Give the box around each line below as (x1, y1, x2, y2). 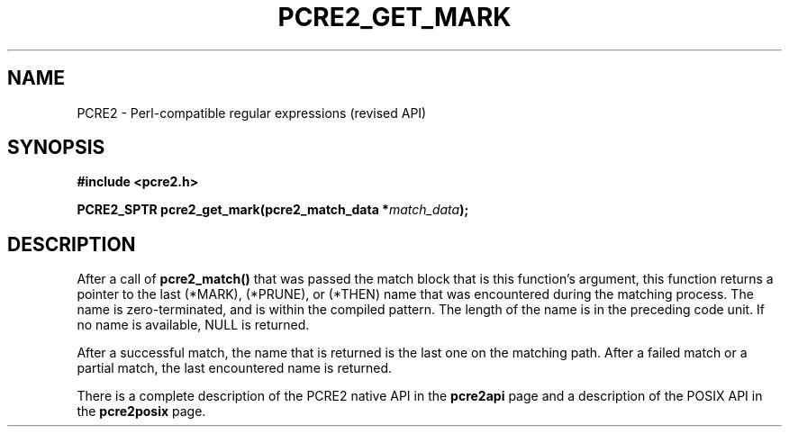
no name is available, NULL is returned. (77, 317, 310, 333)
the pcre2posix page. (77, 403, 206, 420)
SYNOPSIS (7, 136, 105, 159)
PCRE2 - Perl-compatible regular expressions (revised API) (77, 104, 427, 121)
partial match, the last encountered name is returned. (77, 360, 393, 376)
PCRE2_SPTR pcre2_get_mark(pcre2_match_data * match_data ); (77, 202, 469, 218)
